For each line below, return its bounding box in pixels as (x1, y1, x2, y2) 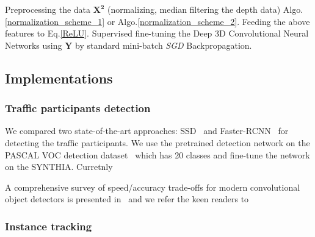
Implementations (5, 68, 113, 87)
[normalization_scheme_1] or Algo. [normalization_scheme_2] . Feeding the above (5, 15, 310, 27)
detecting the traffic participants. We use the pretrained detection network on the (5, 136, 310, 149)
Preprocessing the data (5, 3, 91, 15)
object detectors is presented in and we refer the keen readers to (5, 193, 249, 205)
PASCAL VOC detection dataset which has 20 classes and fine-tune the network (5, 148, 310, 161)
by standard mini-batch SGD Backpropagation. (75, 38, 252, 51)
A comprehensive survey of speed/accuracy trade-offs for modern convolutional (5, 180, 300, 193)
